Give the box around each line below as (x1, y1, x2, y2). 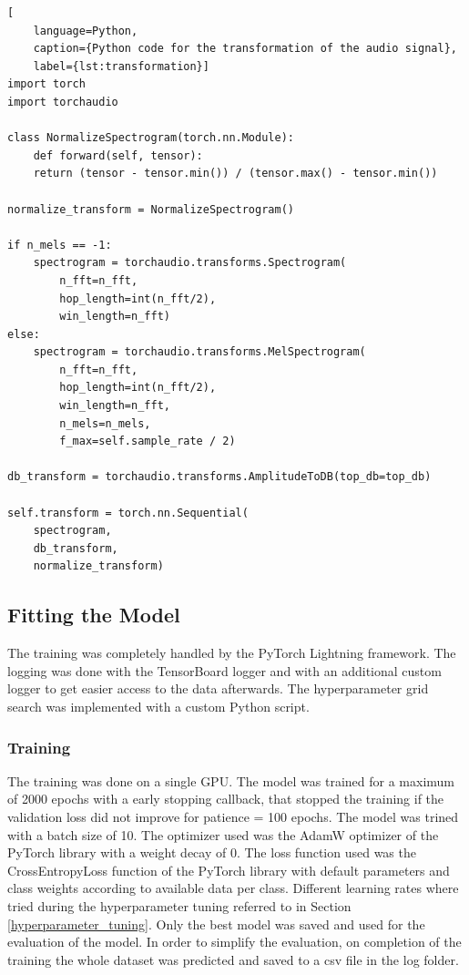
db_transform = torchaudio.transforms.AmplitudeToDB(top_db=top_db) (7, 470, 432, 484)
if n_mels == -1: (7, 238, 112, 251)
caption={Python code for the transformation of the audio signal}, (33, 42, 457, 56)
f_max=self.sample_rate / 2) (59, 435, 236, 448)
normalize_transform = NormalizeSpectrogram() (7, 202, 294, 216)
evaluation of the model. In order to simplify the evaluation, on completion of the (7, 932, 462, 951)
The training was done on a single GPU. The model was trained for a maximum (7, 771, 455, 790)
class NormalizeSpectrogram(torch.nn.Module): (7, 131, 294, 145)
